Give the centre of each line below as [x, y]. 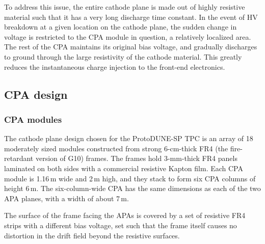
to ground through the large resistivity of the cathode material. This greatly [123, 56]
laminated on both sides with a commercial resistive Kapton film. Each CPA [124, 168]
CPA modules [33, 119]
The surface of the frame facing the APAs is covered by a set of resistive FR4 [125, 215]
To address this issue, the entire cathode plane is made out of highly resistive [125, 7]
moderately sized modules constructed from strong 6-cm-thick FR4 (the [116, 148]
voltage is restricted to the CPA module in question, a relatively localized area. [128, 36]
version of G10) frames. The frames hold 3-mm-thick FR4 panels [136, 158]
